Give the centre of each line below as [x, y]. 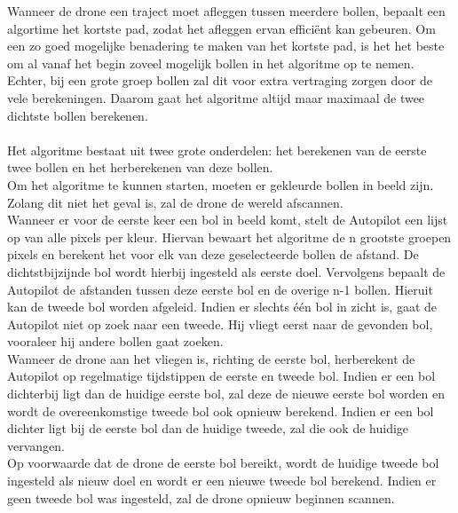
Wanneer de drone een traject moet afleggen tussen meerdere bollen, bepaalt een [226, 11]
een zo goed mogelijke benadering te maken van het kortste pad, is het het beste [226, 46]
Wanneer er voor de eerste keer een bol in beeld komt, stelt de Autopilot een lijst [228, 220]
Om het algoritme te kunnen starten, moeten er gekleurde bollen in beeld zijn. [221, 184]
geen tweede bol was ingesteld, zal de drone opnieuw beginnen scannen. [201, 497]
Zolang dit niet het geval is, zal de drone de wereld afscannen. [175, 202]
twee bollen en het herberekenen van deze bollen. [140, 167]
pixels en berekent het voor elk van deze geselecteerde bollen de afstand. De [213, 254]
